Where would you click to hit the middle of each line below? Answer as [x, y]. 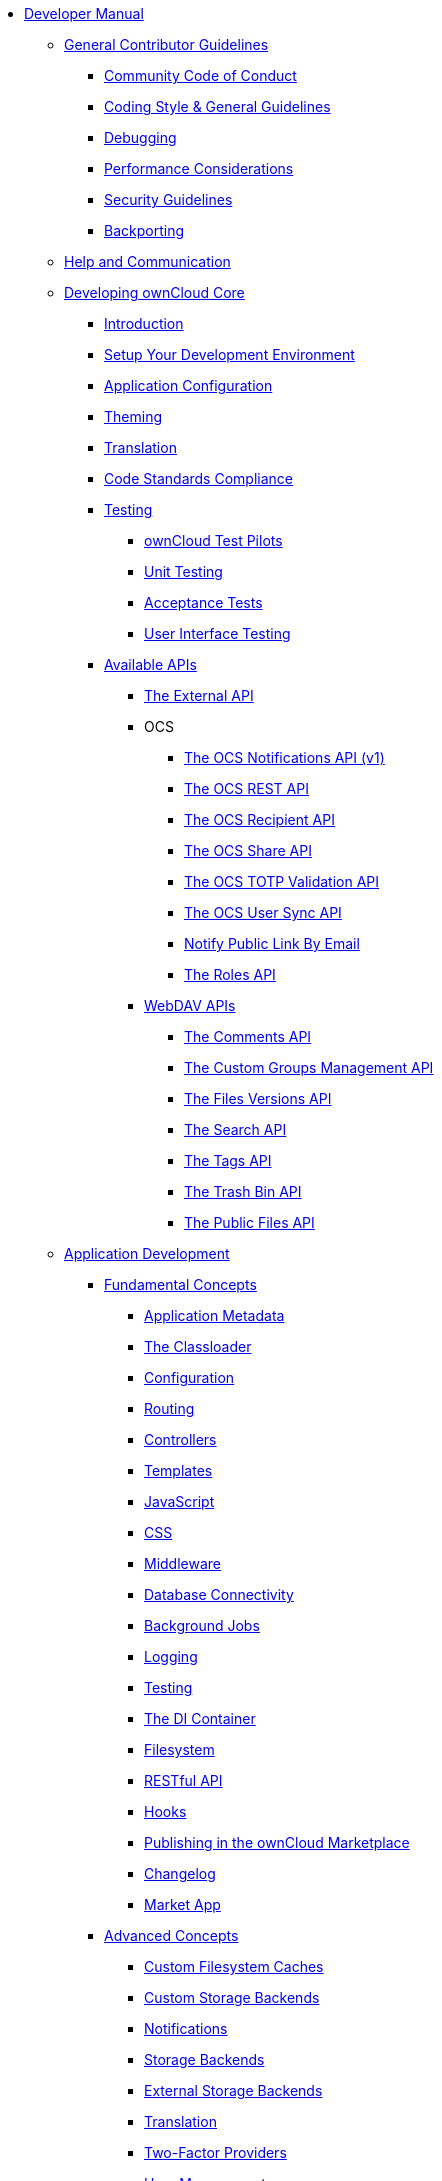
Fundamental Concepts [180, 1284]
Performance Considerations [199, 168]
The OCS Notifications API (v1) [284, 757]
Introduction [144, 323]
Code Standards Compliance [198, 478]
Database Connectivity [219, 1594]
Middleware [182, 1563]
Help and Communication [147, 261]
